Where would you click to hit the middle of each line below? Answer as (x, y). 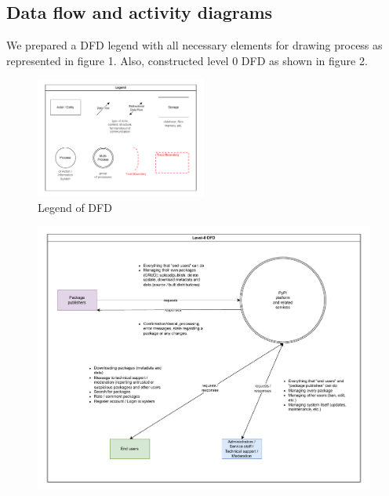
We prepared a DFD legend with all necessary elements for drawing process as (194, 45)
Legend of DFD (75, 207)
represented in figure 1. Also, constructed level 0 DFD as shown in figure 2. (187, 60)
